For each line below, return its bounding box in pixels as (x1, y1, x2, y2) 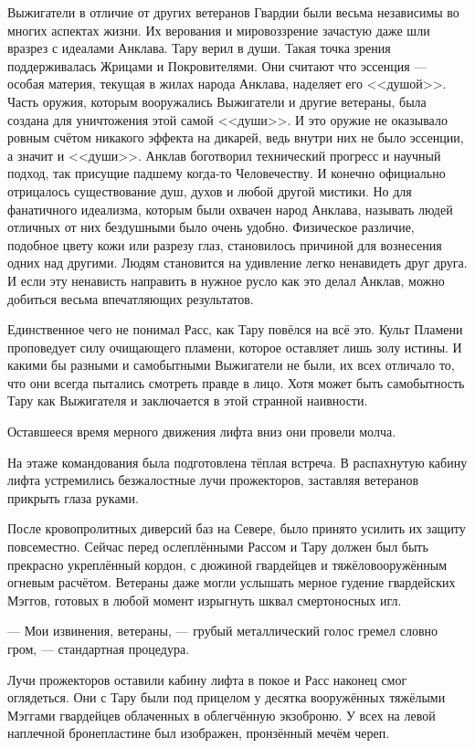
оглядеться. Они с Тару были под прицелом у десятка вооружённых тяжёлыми (7, 688, 446, 707)
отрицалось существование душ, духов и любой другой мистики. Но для (7, 181, 412, 200)
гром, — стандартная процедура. (7, 639, 190, 658)
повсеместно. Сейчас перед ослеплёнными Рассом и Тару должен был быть (7, 537, 428, 556)
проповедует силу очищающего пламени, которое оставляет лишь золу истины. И (7, 337, 462, 356)
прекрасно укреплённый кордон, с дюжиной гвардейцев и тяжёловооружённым (7, 554, 448, 574)
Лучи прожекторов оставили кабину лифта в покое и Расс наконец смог (7, 669, 407, 689)
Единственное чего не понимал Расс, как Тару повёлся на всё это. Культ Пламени (7, 320, 463, 339)
